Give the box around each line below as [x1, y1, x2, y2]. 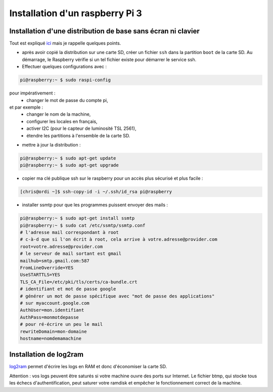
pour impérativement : [9, 90, 56, 96]
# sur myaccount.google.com [20, 300, 89, 306]
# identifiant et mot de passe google [20, 286, 116, 292]
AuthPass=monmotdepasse [20, 314, 79, 320]
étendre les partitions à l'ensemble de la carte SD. [26, 132, 130, 138]
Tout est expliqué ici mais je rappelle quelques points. [9, 40, 121, 46]
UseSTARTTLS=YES [20, 272, 61, 278]
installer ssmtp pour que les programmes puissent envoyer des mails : [22, 202, 168, 208]
